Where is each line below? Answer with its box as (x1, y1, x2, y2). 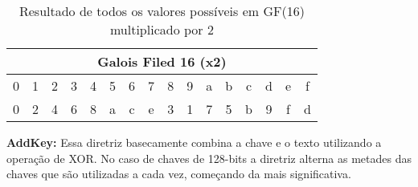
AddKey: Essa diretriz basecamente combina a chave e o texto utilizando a (6, 134, 382, 150)
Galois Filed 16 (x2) (97, 52, 227, 71)
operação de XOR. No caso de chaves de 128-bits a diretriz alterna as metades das (6, 149, 412, 166)
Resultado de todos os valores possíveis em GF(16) (18, 2, 305, 20)
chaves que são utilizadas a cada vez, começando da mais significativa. (6, 165, 351, 182)
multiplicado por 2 (109, 20, 214, 39)
